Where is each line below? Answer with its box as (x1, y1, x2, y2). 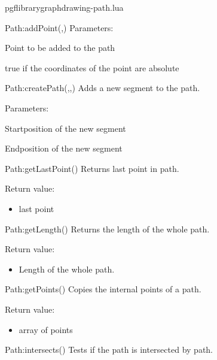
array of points (19, 323, 73, 335)
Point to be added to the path (5, 41, 115, 54)
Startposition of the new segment (5, 122, 126, 134)
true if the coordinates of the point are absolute (5, 61, 179, 74)
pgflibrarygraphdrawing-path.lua (5, 1, 124, 13)
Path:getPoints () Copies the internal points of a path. (5, 283, 201, 295)
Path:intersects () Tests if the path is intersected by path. (5, 343, 213, 356)
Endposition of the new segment (5, 142, 123, 155)
